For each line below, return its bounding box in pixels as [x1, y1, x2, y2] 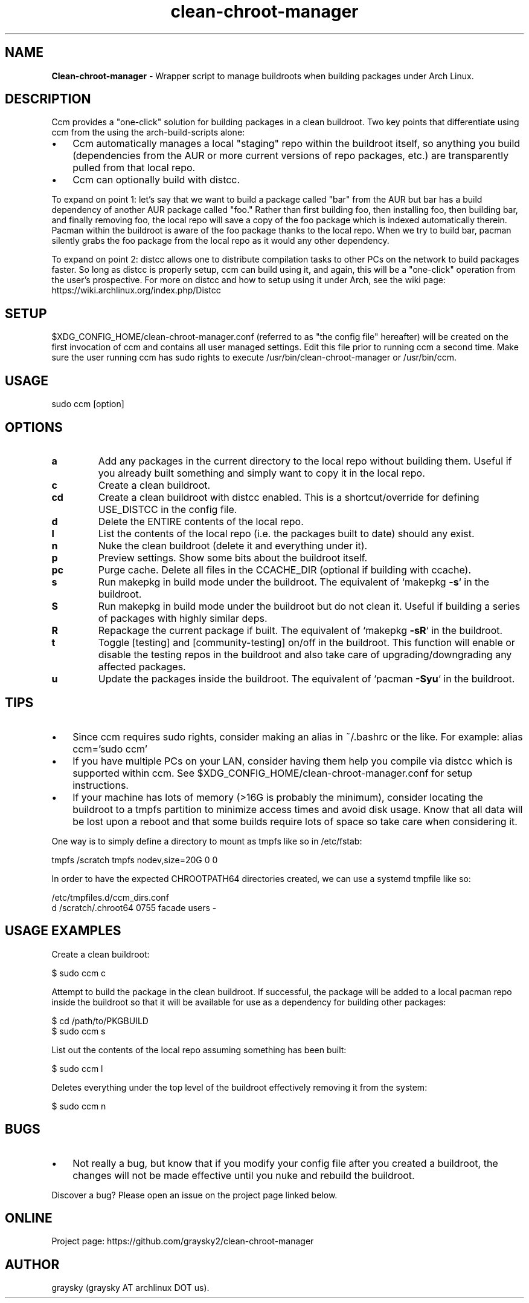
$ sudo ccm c [51, 967, 106, 978]
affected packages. [98, 660, 186, 673]
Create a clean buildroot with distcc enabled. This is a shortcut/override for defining [98, 491, 479, 503]
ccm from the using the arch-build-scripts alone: [51, 127, 245, 138]
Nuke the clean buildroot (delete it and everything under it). [98, 539, 368, 552]
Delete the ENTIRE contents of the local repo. [98, 515, 304, 527]
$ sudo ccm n [51, 1100, 106, 1111]
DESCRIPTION [5, 91, 91, 107]
